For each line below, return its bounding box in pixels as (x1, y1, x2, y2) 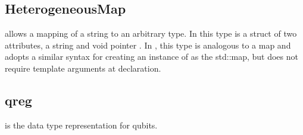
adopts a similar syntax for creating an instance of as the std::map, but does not (5, 50, 298, 63)
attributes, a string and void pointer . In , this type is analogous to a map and (5, 38, 291, 51)
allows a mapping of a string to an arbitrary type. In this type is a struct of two (5, 27, 297, 40)
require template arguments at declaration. (5, 62, 161, 74)
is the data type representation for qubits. (5, 118, 158, 131)
